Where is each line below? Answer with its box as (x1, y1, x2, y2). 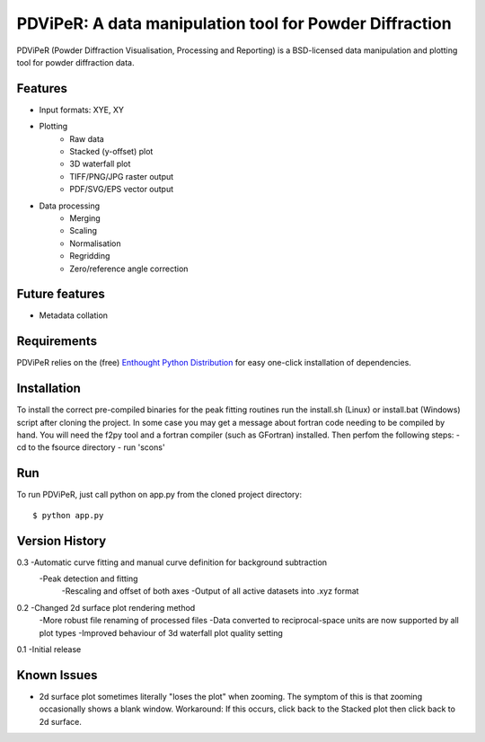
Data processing (39, 200, 101, 211)
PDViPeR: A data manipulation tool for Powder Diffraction (16, 13, 453, 33)
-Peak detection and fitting (39, 573, 138, 584)
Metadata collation (39, 310, 108, 321)
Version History (16, 533, 107, 548)
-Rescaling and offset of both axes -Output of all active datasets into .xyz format (61, 586, 359, 596)
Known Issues (16, 667, 98, 683)
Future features (16, 287, 105, 302)
